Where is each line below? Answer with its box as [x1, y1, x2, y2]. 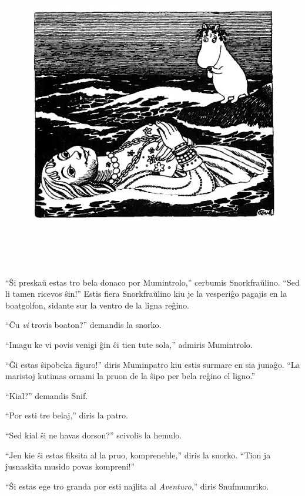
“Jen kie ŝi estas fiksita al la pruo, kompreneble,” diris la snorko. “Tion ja [5, 448, 271, 461]
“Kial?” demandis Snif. [5, 389, 88, 401]
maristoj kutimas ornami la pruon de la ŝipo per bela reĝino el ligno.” [5, 370, 256, 382]
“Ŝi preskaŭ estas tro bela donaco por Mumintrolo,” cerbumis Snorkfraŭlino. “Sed [5, 276, 300, 288]
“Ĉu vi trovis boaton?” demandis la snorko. [5, 319, 162, 331]
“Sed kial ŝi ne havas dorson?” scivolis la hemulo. [5, 428, 182, 441]
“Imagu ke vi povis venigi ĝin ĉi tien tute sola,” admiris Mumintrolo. [5, 338, 253, 350]
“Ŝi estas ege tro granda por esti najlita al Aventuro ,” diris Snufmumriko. [5, 480, 269, 492]
